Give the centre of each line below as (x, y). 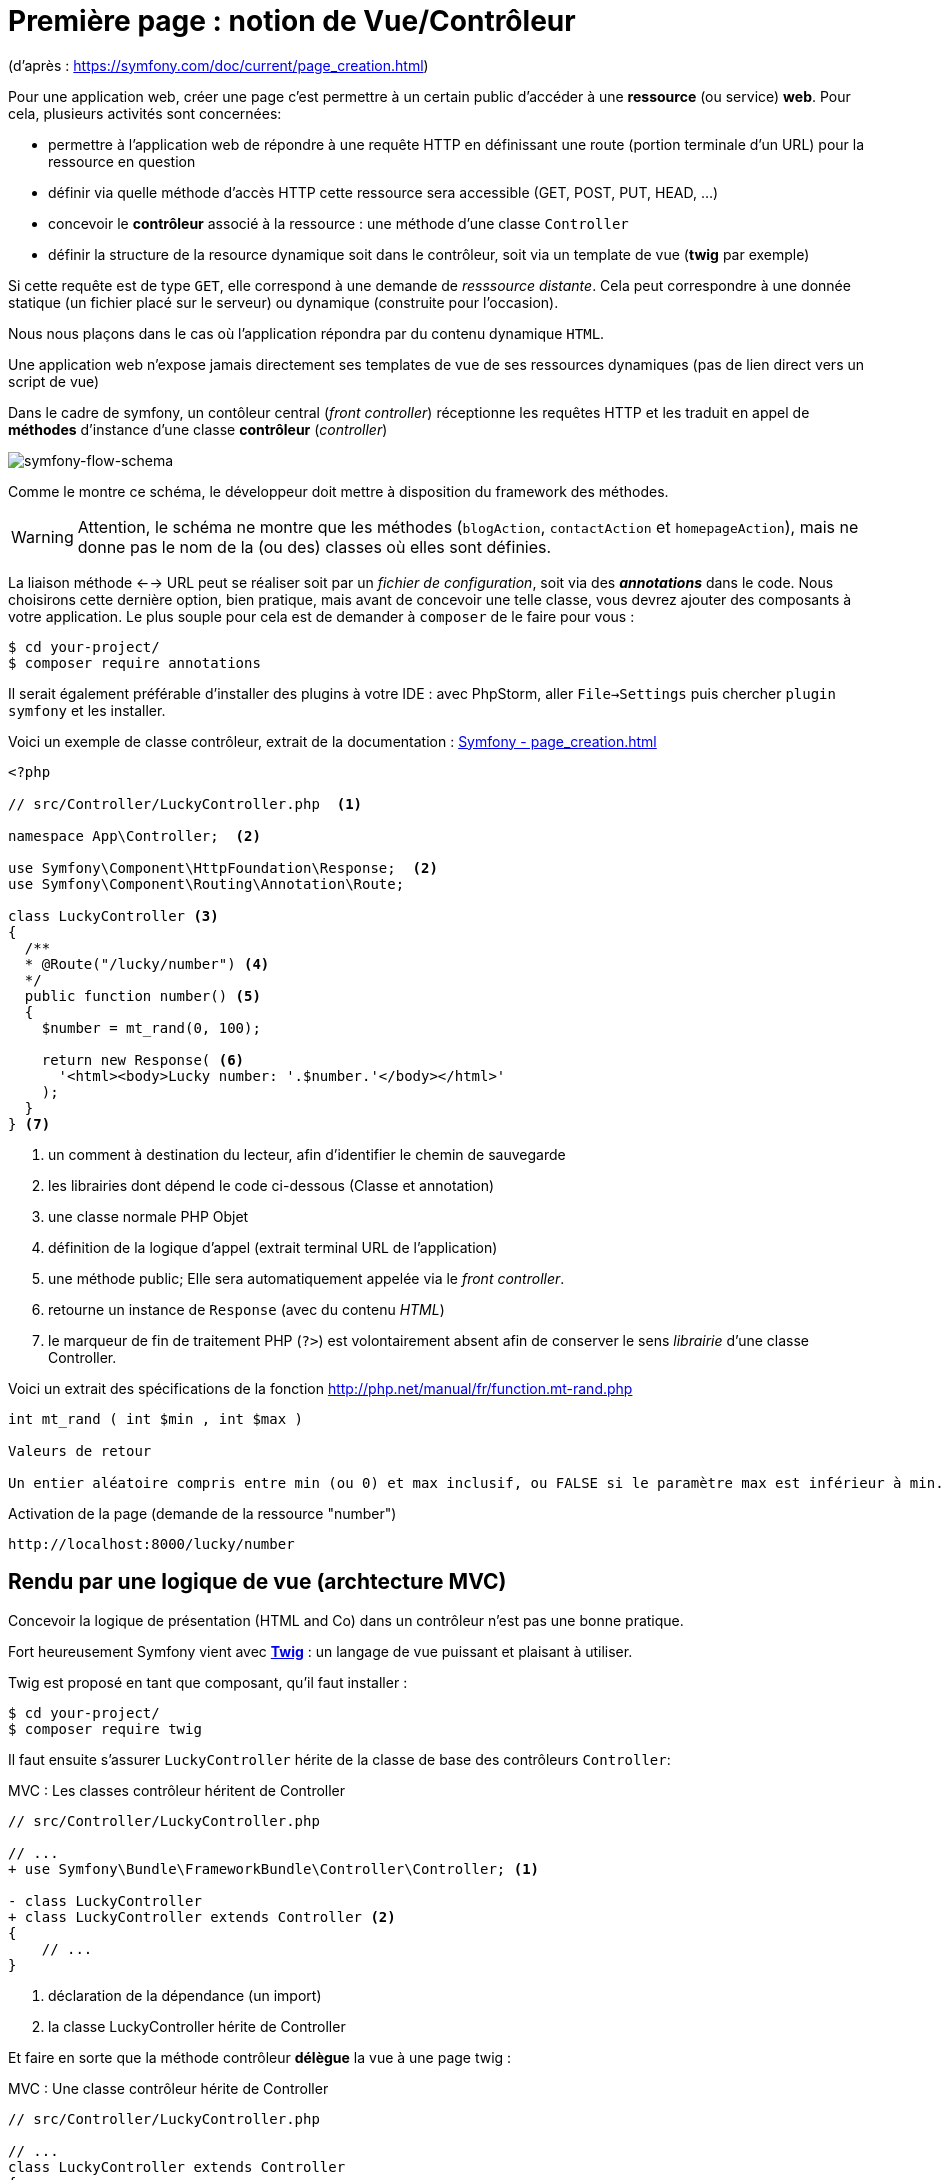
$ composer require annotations (134, 662)
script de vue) (54, 381)
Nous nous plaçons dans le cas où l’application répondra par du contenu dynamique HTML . (306, 333)
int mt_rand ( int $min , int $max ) (156, 1418)
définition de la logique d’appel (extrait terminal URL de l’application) (273, 1247)
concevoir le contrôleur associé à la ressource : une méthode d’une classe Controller (338, 223)
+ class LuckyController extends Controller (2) (202, 1916)
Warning (42, 536)
